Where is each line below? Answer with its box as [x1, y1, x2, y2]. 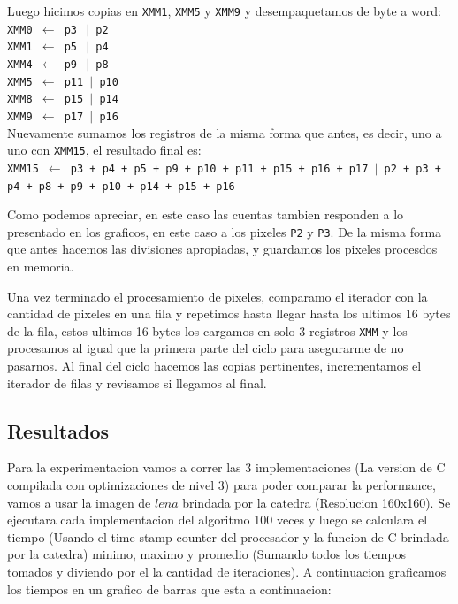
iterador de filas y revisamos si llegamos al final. [7, 373, 267, 392]
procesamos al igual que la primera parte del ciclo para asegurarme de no [7, 339, 404, 357]
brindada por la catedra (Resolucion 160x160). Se [182, 493, 451, 511]
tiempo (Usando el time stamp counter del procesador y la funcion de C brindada [7, 527, 449, 546]
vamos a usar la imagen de [7, 493, 151, 511]
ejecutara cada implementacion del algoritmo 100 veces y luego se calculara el [7, 510, 428, 529]
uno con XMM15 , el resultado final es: [7, 141, 202, 159]
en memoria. [7, 257, 74, 275]
